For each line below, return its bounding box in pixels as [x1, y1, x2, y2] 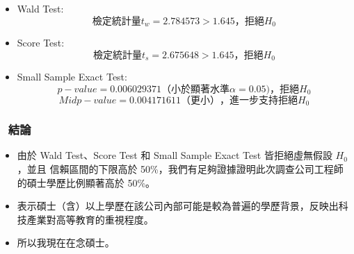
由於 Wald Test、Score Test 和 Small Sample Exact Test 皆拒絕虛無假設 [17, 148, 332, 162]
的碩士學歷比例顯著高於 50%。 [17, 175, 156, 189]
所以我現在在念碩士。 [17, 235, 115, 250]
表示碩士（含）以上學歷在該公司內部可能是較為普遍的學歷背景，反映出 [17, 198, 339, 213]
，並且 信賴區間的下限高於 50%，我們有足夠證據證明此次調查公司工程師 [17, 161, 344, 176]
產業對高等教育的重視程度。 [26, 212, 154, 226]
